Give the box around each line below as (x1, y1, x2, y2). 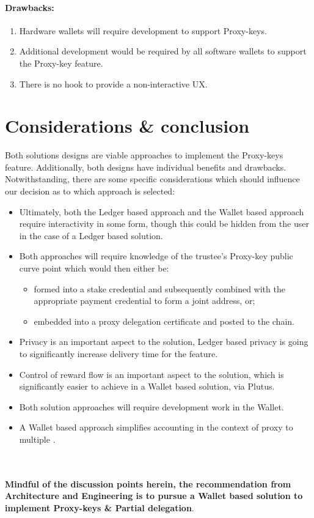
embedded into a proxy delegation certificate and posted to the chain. (34, 314, 294, 327)
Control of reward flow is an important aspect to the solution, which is (19, 368, 284, 380)
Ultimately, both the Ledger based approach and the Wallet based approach (19, 205, 304, 218)
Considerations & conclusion (5, 113, 250, 138)
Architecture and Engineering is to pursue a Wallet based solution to (5, 489, 303, 502)
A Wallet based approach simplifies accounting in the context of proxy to (19, 421, 293, 434)
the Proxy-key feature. (19, 56, 103, 69)
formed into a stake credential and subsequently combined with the (34, 282, 285, 295)
